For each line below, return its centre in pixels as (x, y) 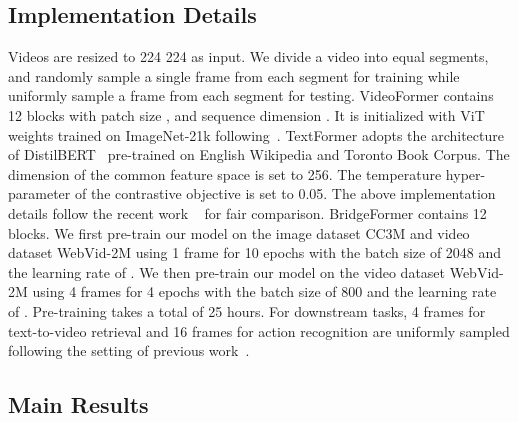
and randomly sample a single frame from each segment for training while (234, 75)
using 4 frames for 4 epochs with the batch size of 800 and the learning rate (264, 291)
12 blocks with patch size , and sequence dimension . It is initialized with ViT (246, 114)
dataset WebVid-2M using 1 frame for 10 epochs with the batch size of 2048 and (255, 252)
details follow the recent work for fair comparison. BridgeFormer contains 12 (247, 212)
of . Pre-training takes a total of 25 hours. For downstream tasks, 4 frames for (247, 310)
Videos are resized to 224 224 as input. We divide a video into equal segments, (248, 56)
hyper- (465, 173)
